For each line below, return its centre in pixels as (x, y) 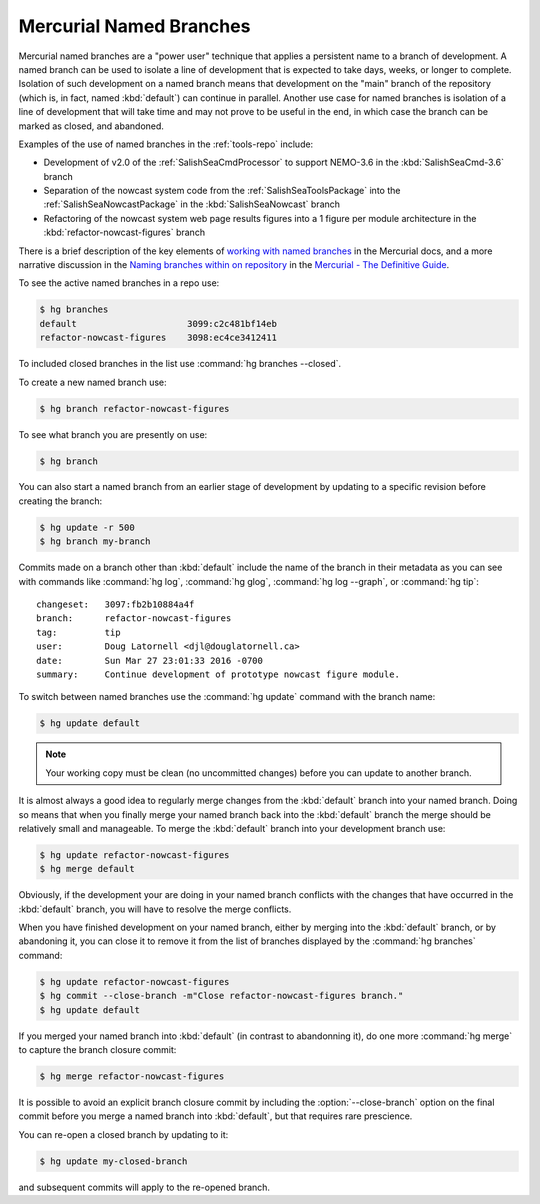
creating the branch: (60, 501)
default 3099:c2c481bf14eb (158, 323)
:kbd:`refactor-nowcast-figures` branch (124, 232)
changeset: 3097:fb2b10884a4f (115, 604)
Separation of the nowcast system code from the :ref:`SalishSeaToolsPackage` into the (222, 191)
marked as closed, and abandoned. (91, 126)
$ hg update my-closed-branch (113, 1161)
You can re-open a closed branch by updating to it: (123, 1134)
